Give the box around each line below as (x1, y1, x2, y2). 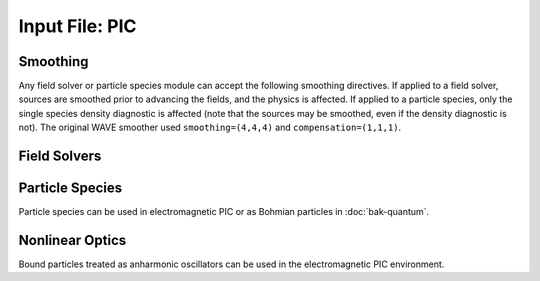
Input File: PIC (18, 15, 137, 37)
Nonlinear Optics (18, 231, 127, 249)
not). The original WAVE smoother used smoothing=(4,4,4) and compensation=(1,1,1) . (18, 121, 402, 134)
